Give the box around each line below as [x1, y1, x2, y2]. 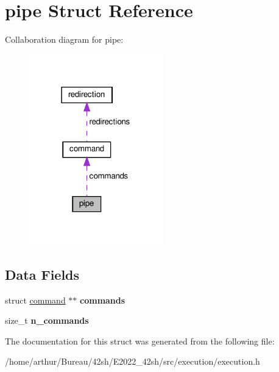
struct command [5, 293, 66, 306]
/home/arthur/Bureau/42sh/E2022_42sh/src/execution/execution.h [5, 355, 260, 368]
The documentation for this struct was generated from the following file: [5, 334, 275, 347]
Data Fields [5, 264, 80, 283]
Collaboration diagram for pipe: [5, 33, 124, 46]
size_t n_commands [5, 314, 89, 327]
